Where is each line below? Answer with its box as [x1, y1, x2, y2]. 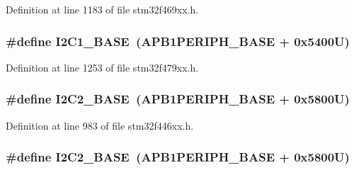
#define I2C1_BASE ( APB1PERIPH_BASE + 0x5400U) [6, 32, 350, 50]
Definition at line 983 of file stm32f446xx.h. [6, 118, 194, 132]
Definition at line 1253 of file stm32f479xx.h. [6, 59, 199, 74]
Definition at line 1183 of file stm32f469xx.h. [6, 2, 199, 16]
